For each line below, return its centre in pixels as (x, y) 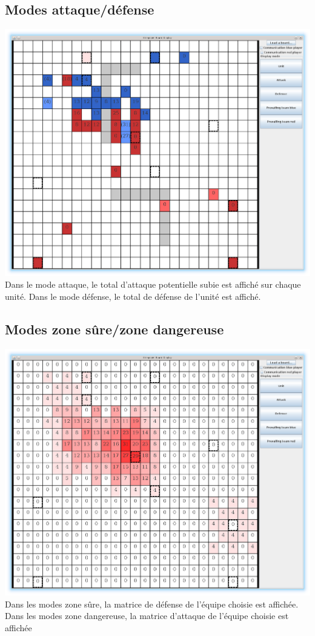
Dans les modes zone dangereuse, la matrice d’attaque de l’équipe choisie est (147, 616)
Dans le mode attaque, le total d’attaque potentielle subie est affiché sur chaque (153, 284)
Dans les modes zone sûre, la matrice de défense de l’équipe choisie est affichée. (152, 604)
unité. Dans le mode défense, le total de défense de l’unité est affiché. (133, 296)
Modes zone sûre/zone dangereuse (114, 329)
